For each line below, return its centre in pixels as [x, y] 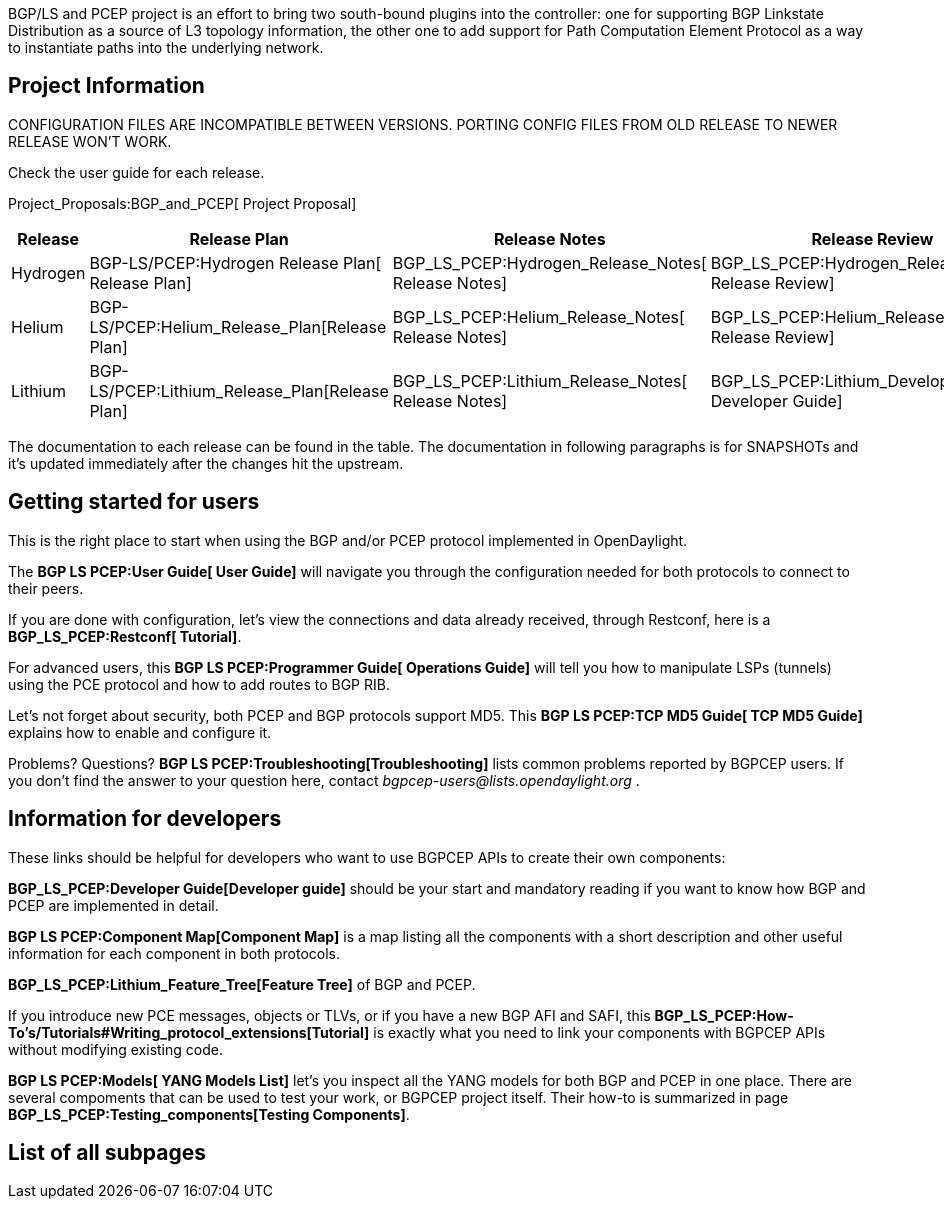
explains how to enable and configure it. [140, 732]
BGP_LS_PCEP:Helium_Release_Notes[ [538, 316]
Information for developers [145, 819]
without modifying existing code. [115, 1049]
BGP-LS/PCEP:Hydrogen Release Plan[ [235, 262]
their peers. [46, 588]
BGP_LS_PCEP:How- [724, 1015]
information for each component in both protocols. [174, 953]
